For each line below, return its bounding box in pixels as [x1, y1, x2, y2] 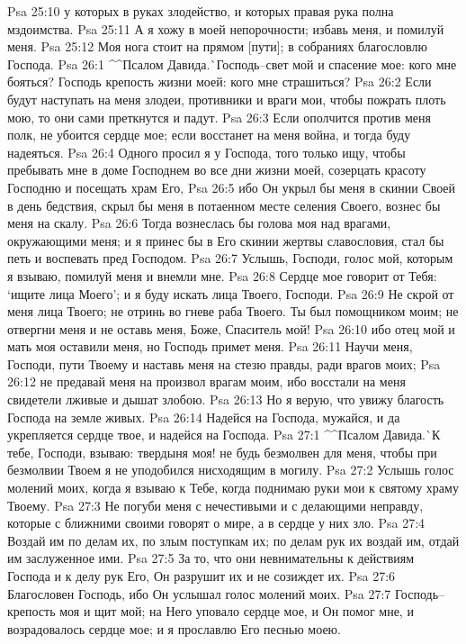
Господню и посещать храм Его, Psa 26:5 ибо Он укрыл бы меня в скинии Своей [7, 177, 456, 196]
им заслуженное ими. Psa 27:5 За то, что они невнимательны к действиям [7, 549, 415, 567]
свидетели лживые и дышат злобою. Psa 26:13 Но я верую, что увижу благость [7, 390, 444, 409]
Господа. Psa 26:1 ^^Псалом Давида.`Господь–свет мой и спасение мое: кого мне [7, 54, 457, 73]
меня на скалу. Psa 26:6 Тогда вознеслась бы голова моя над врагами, [7, 213, 391, 232]
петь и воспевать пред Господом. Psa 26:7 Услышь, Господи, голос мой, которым [7, 249, 453, 268]
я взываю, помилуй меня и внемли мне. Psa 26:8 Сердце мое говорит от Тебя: [7, 266, 437, 285]
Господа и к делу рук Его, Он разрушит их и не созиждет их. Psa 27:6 [7, 567, 396, 585]
